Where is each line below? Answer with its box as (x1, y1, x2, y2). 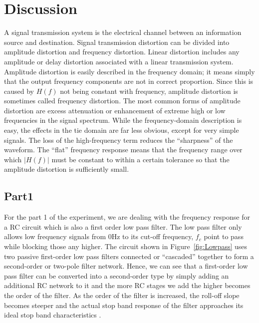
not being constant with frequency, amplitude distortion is (60, 85, 238, 96)
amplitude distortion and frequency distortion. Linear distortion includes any (4, 46, 240, 57)
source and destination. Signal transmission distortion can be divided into (4, 36, 230, 47)
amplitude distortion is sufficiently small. (4, 164, 129, 174)
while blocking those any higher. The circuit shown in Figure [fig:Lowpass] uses (4, 241, 248, 252)
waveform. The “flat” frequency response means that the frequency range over (4, 144, 243, 155)
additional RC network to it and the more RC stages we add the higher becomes (4, 280, 251, 291)
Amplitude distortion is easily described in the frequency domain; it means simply (4, 66, 255, 76)
